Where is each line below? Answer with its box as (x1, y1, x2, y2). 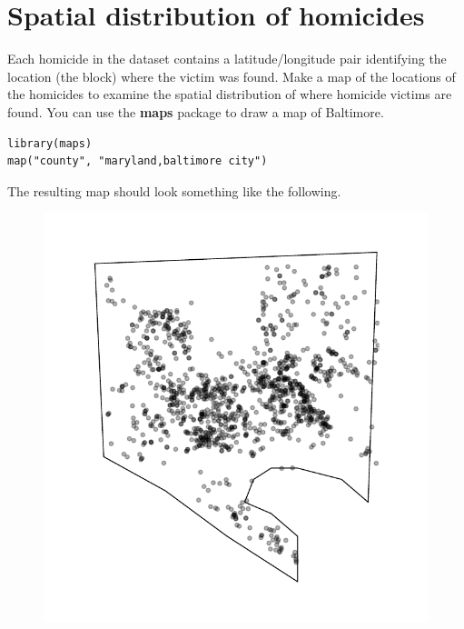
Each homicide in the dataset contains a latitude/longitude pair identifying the (7, 49, 447, 68)
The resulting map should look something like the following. (7, 181, 341, 200)
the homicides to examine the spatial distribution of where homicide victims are (7, 85, 452, 104)
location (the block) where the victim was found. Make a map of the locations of (7, 66, 456, 85)
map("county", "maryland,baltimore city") (7, 155, 268, 168)
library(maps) (7, 136, 93, 150)
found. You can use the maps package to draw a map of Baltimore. (7, 102, 384, 121)
